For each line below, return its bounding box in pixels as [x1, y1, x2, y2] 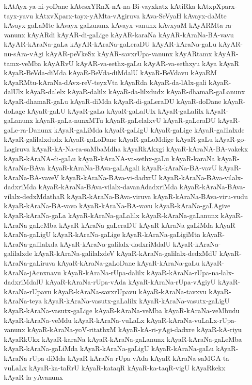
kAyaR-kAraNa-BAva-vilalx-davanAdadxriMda [38, 182, 177, 192]
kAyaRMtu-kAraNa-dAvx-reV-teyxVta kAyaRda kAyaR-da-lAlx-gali [4, 77, 206, 87]
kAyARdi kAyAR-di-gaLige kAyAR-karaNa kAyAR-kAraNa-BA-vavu [27, 29, 234, 39]
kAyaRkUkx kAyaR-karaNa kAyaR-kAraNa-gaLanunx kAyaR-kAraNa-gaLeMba [4, 334, 242, 344]
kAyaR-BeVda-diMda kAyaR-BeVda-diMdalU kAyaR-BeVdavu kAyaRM [4, 67, 217, 78]
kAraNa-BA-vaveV [4, 172, 59, 182]
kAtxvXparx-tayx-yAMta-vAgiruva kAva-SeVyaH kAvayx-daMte [35, 10, 227, 20]
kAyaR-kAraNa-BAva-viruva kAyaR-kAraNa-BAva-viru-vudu [67, 191, 248, 201]
